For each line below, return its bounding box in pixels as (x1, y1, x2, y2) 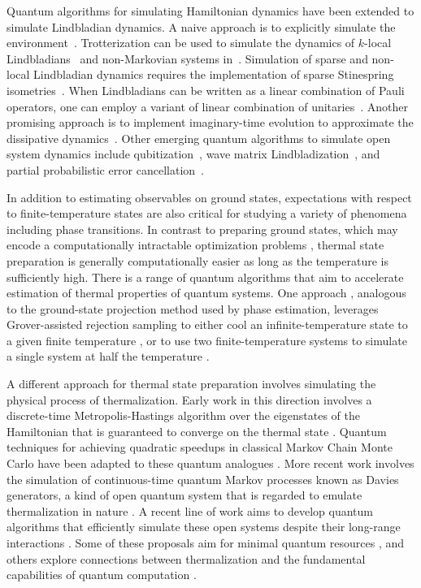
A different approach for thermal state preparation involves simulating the (7, 375, 376, 392)
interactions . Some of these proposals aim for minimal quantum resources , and (7, 534, 405, 551)
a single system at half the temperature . (7, 348, 210, 365)
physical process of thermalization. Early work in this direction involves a (7, 391, 372, 408)
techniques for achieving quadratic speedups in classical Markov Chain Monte (7, 439, 393, 456)
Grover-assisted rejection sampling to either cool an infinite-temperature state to (7, 316, 408, 333)
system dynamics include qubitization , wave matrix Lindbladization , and (7, 145, 380, 162)
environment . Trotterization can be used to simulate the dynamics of (7, 34, 355, 51)
